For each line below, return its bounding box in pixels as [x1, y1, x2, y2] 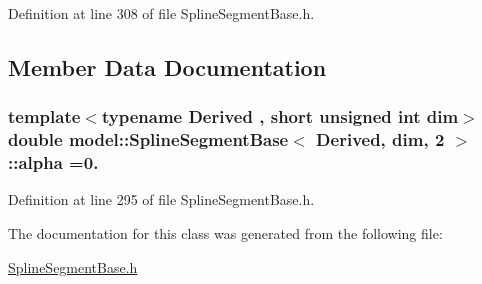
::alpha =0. [8, 150, 99, 175]
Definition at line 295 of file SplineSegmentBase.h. [8, 189, 315, 210]
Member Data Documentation [8, 51, 327, 82]
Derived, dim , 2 [316, 127, 445, 152]
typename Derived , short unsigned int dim [101, 104, 459, 129]
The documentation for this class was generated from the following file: [8, 223, 443, 244]
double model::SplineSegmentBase [8, 127, 289, 152]
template [8, 104, 81, 129]
